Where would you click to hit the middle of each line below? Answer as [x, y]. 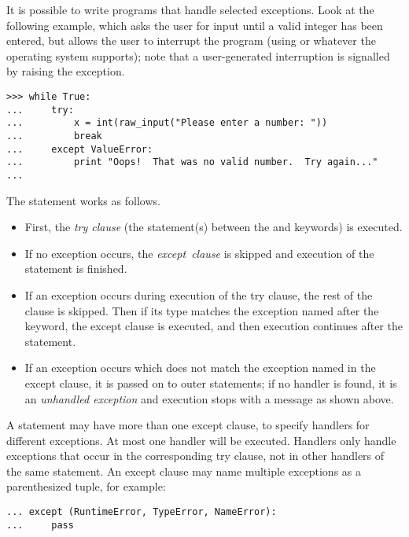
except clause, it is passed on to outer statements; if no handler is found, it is [211, 383]
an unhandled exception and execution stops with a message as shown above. [209, 398]
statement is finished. [76, 268]
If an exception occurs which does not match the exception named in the [200, 368]
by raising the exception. [66, 71]
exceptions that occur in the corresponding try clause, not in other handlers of [195, 456]
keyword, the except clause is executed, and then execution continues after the [214, 326]
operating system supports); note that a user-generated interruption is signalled [198, 55]
